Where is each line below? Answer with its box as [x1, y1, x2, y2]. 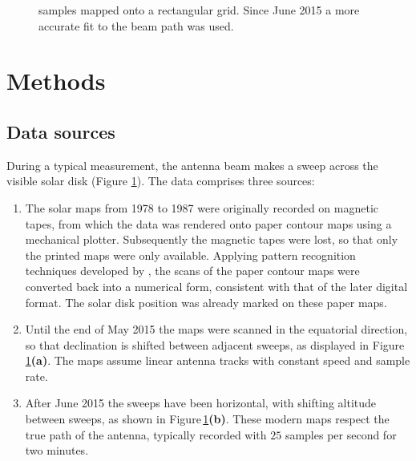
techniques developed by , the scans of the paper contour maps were [25, 262, 360, 279]
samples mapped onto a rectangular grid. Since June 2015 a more [38, 2, 360, 18]
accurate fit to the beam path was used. [38, 17, 234, 34]
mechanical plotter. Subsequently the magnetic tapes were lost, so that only [25, 231, 398, 248]
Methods [6, 64, 106, 97]
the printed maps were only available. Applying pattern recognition [25, 246, 356, 263]
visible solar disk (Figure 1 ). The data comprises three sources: [6, 172, 315, 189]
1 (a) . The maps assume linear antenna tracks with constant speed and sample [25, 352, 410, 369]
